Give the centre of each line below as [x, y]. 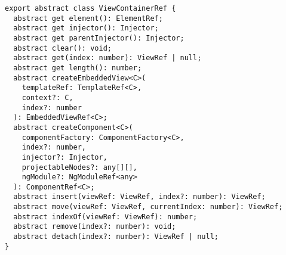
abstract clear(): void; [62, 48]
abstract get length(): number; [78, 68]
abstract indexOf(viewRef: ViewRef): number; [105, 217]
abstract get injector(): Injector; [86, 28]
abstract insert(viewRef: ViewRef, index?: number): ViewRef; [139, 197]
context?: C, [47, 97]
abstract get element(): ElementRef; [88, 18]
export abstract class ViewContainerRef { [90, 8]
